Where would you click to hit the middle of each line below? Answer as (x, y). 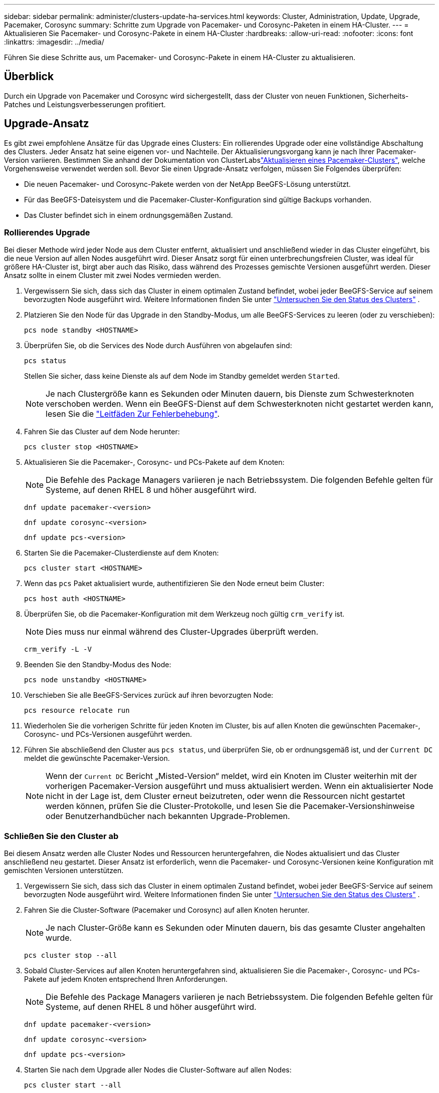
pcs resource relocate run (77, 711)
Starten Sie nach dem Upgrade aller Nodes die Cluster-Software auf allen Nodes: (158, 1070)
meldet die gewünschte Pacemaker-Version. (97, 758)
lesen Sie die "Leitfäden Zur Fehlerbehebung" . (133, 414)
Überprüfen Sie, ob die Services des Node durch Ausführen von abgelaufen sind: (158, 346)
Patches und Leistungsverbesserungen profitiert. (85, 104)
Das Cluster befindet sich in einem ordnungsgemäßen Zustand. (129, 215)
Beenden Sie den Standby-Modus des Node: (98, 665)
